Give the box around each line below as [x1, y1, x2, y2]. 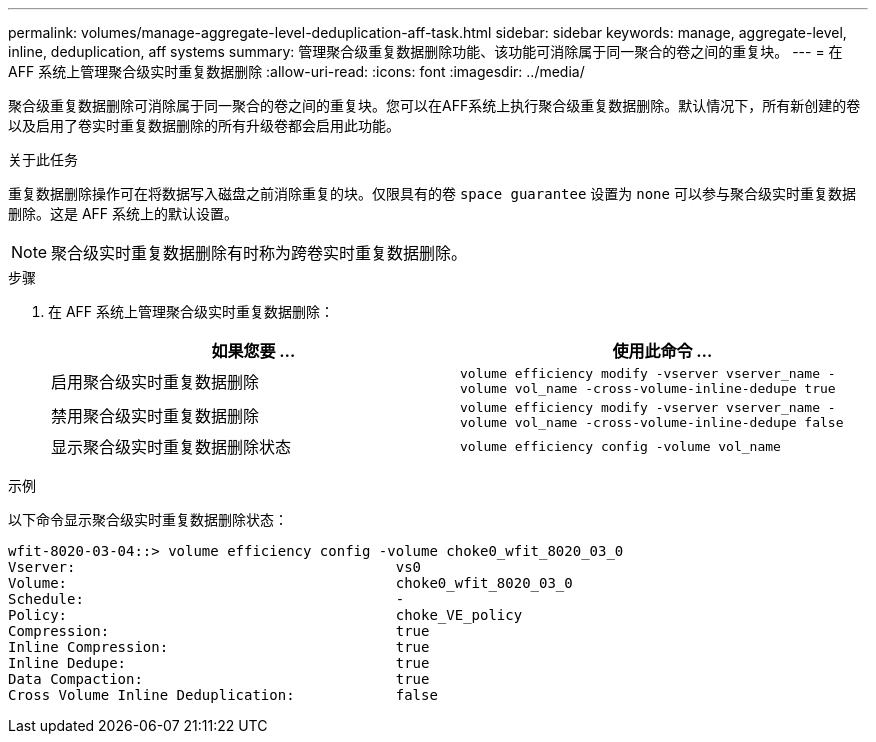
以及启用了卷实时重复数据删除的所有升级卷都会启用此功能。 [8, 117, 400, 134]
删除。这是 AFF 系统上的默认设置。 [8, 205, 239, 222]
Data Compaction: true [8, 671, 430, 687]
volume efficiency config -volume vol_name [460, 438, 781, 454]
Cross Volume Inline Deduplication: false [8, 687, 438, 703]
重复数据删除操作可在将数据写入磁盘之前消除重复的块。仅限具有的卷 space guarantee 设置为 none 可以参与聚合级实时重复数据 [8, 185, 856, 202]
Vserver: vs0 [8, 559, 422, 575]
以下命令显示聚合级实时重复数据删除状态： [8, 511, 288, 528]
